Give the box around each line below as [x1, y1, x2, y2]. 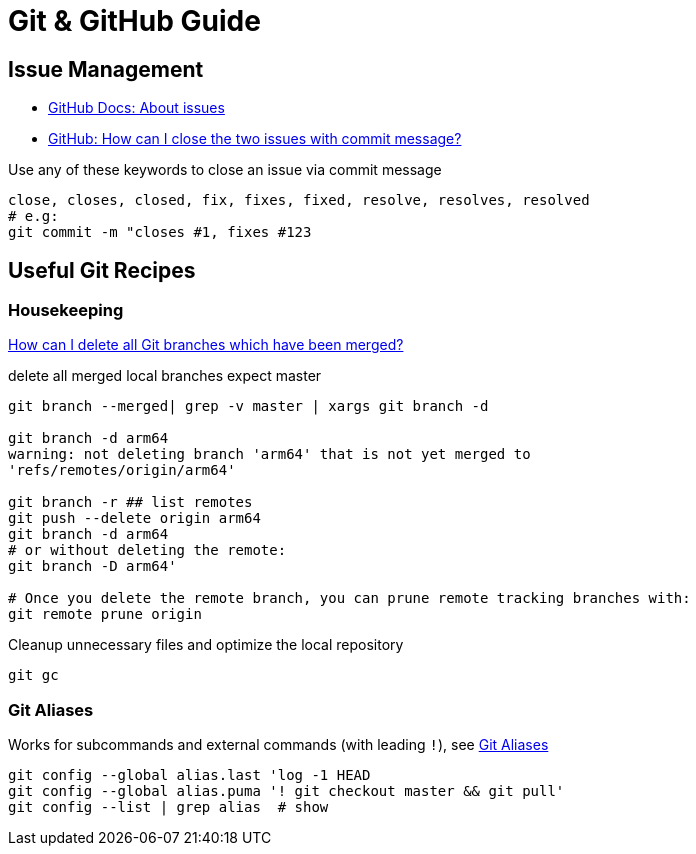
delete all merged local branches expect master [8, 367, 322, 385]
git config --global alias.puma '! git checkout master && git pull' [8, 783, 565, 800]
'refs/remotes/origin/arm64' [8, 462, 236, 479]
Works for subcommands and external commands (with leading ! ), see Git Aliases [8, 736, 549, 754]
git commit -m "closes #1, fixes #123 [8, 224, 312, 241]
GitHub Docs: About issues [48, 99, 225, 117]
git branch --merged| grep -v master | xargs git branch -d [8, 398, 489, 415]
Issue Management [8, 56, 204, 82]
